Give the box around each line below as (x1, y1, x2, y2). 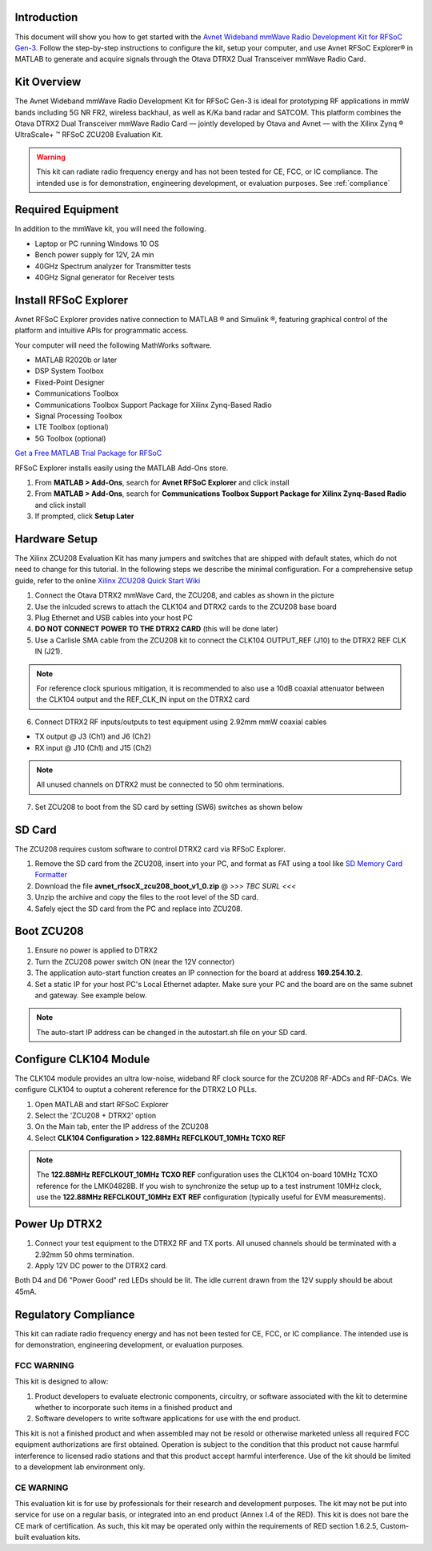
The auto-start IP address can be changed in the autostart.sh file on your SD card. (36, 1027, 307, 1037)
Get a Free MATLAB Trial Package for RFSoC (14, 449, 162, 458)
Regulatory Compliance (14, 1307, 135, 1321)
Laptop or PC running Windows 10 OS (34, 239, 159, 248)
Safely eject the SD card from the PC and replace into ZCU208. (34, 904, 243, 913)
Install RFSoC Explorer (14, 293, 129, 307)
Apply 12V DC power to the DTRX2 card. (34, 1260, 168, 1270)
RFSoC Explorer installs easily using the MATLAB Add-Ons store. (14, 463, 229, 473)
